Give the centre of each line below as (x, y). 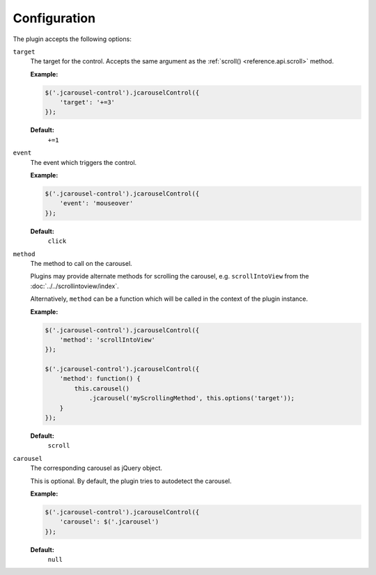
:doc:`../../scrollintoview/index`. (75, 286)
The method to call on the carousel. (81, 263)
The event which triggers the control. (84, 162)
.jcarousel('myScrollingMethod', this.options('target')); (192, 398)
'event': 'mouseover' (96, 203)
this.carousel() (102, 388)
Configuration (54, 18)
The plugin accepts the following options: (72, 39)
